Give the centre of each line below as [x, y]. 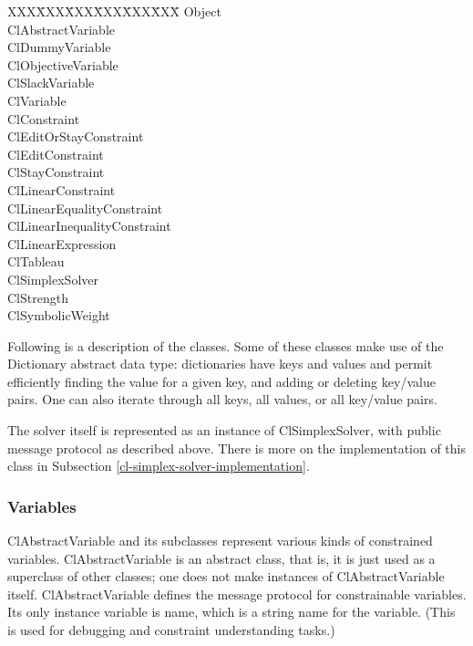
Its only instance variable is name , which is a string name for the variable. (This [231, 612]
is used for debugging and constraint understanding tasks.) [171, 630]
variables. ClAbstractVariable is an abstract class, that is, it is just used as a [221, 558]
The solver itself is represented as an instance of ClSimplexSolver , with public [224, 430]
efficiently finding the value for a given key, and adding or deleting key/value [221, 381]
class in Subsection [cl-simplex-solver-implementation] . [159, 466]
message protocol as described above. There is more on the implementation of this [237, 448]
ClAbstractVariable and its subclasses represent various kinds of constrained [220, 541]
